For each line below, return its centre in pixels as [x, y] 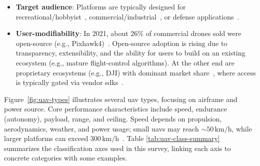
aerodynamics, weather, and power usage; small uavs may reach [101, 128]
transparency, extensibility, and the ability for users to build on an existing [130, 53]
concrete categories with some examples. [66, 158]
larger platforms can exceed [46, 138]
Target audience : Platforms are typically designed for [101, 6]
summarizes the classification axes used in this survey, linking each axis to [117, 148]
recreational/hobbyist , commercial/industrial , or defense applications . [127, 16]
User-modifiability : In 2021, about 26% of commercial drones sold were [128, 33]
